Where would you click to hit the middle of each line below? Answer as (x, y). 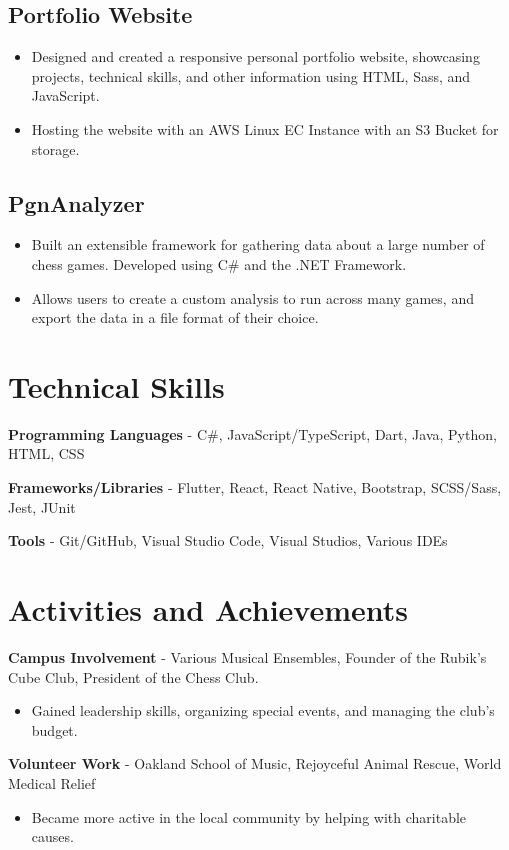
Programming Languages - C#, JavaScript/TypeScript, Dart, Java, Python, (252, 433)
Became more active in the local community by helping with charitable (249, 816)
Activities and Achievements (208, 609)
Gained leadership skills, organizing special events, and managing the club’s (263, 710)
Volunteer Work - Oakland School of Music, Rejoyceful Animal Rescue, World (255, 763)
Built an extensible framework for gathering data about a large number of (258, 244)
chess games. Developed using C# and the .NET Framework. (219, 263)
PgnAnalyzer (76, 202)
